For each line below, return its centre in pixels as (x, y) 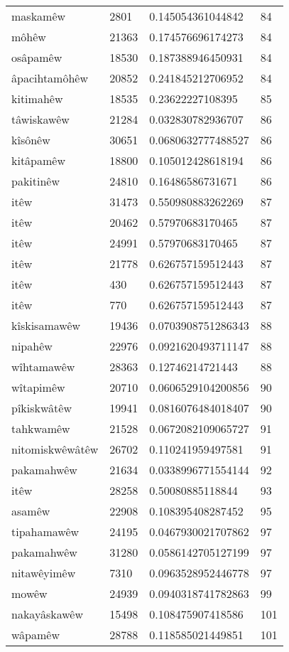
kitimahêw (37, 98)
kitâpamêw (39, 160)
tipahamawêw (45, 531)
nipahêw (32, 346)
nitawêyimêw (44, 573)
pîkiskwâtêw (42, 408)
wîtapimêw (38, 387)
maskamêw (39, 16)
